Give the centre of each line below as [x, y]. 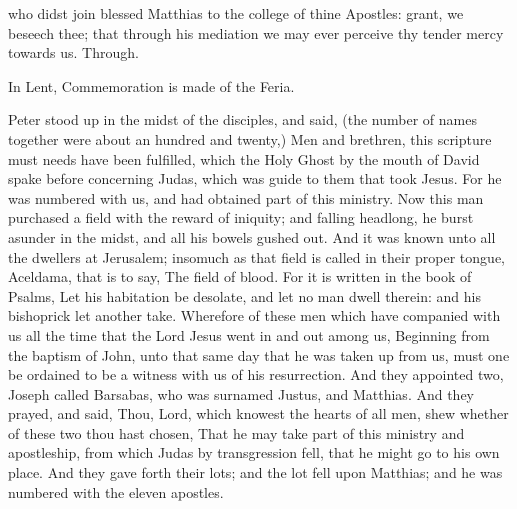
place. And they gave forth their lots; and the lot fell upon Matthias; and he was [255, 472]
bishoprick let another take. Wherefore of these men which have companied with [254, 315]
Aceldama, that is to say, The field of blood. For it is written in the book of [240, 276]
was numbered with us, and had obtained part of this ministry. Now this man [246, 197]
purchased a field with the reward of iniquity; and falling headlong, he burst [241, 217]
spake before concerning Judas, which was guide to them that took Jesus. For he [255, 178]
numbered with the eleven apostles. [116, 491]
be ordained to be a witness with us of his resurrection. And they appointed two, [256, 374]
